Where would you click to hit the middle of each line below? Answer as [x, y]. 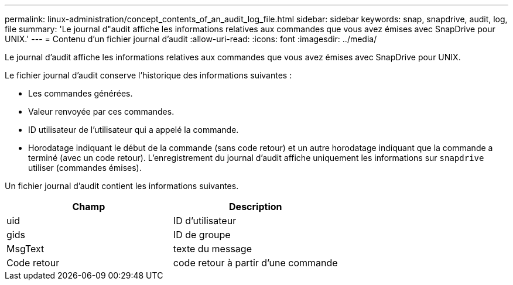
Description [256, 207]
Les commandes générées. [81, 93]
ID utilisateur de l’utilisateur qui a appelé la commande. [134, 130]
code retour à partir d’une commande [255, 263]
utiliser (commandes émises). [85, 168]
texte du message [212, 249]
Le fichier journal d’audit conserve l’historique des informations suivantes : [148, 75]
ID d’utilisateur [205, 221]
